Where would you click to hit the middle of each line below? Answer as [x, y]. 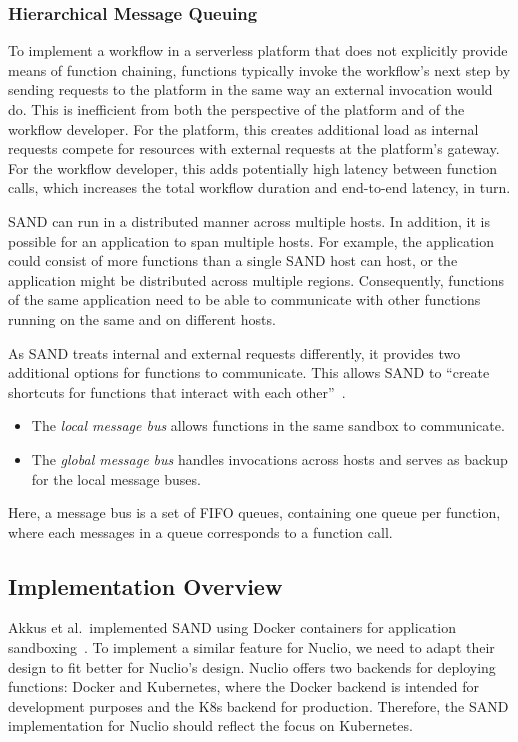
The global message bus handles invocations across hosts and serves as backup [269, 458]
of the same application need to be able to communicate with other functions [244, 299]
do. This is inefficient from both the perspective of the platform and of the [236, 109]
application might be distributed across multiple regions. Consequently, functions [256, 279]
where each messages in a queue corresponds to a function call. [200, 531]
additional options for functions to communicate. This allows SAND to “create [249, 372]
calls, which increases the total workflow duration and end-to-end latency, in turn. [259, 187]
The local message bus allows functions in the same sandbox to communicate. [268, 425]
